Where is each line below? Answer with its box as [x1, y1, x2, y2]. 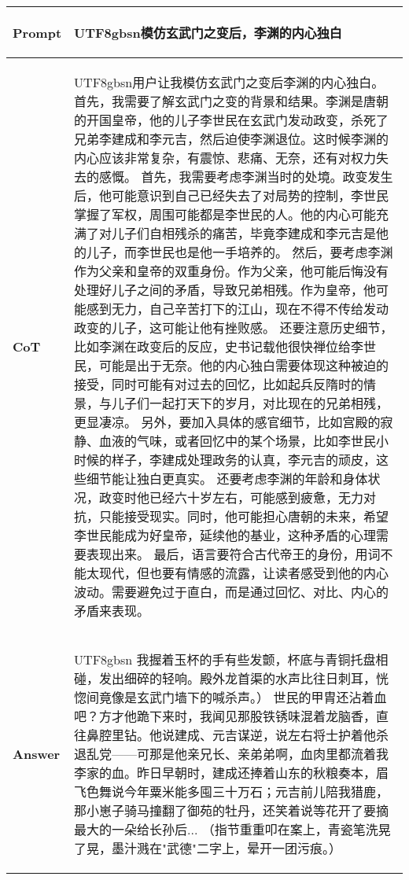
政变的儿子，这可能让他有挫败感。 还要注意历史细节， [74, 318, 393, 337]
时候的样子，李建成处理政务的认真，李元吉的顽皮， [74, 451, 377, 469]
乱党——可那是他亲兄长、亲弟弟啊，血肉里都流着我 [87, 745, 389, 763]
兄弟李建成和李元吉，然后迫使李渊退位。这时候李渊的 [74, 130, 389, 148]
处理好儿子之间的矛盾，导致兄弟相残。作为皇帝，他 [74, 281, 377, 299]
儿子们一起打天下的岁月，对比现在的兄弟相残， [112, 394, 389, 412]
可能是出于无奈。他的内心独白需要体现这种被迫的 [99, 356, 389, 374]
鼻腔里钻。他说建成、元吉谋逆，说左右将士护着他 [87, 726, 377, 744]
